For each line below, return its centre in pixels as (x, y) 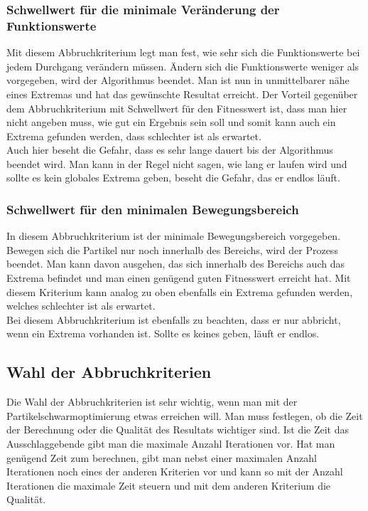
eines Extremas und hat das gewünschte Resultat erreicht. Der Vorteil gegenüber (182, 94)
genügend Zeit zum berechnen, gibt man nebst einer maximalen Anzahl (162, 457)
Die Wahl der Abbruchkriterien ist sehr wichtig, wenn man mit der (152, 402)
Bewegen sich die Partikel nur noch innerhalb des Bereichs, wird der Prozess (172, 249)
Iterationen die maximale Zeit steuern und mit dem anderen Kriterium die (169, 485)
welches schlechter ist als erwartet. (81, 306)
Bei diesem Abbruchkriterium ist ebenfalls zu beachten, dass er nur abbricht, (174, 319)
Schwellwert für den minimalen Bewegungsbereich (153, 209)
